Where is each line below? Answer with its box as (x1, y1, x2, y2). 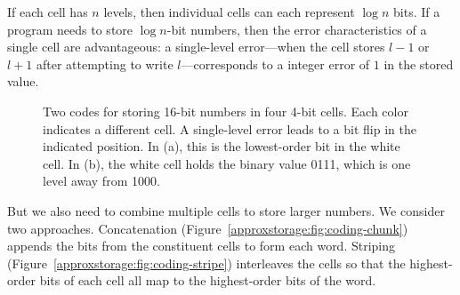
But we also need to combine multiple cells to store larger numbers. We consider (7, 201, 445, 219)
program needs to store (7, 20, 133, 38)
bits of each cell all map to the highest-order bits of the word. (39, 271, 376, 290)
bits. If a (393, 3, 440, 20)
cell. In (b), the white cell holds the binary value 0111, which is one (43, 154, 411, 172)
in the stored (383, 54, 454, 73)
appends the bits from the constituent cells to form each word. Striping (7, 236, 396, 255)
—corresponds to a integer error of (181, 54, 370, 73)
